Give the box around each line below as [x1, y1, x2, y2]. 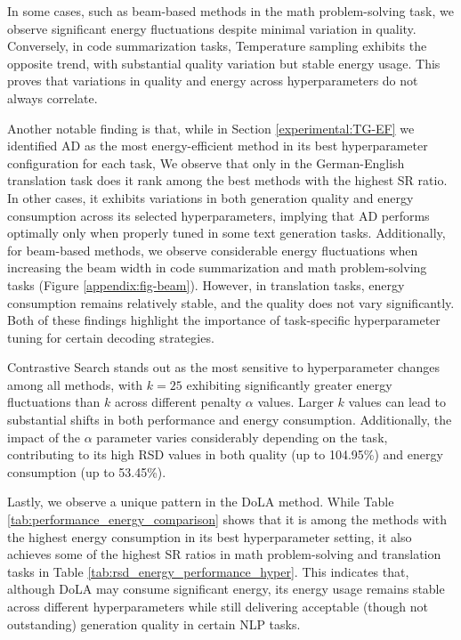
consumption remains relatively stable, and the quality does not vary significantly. [7, 293, 455, 312]
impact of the [7, 427, 81, 446]
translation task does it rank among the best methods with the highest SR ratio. [7, 171, 448, 190]
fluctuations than [7, 393, 101, 411]
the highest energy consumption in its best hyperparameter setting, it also [7, 527, 412, 546]
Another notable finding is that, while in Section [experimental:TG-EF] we [7, 118, 415, 137]
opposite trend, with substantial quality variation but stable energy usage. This [7, 53, 441, 72]
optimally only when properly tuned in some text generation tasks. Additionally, [7, 223, 446, 242]
